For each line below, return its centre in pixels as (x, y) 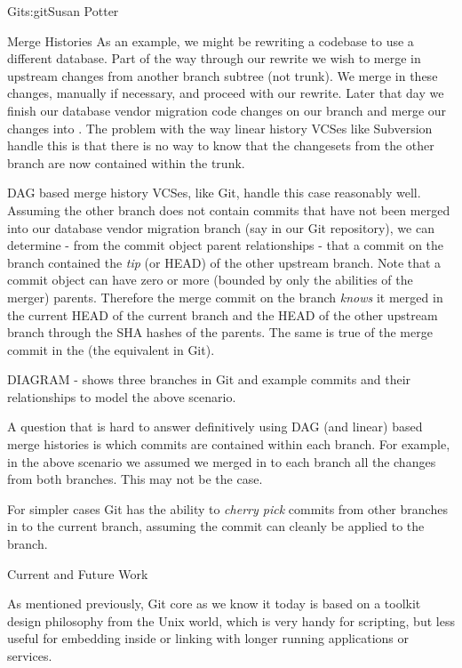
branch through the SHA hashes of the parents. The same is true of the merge (220, 332)
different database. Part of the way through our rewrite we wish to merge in (214, 58)
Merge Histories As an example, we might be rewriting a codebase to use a (211, 40)
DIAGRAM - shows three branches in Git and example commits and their (209, 379)
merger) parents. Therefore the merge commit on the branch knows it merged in (225, 297)
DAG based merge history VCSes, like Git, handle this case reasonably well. (214, 193)
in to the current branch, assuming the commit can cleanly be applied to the (216, 526)
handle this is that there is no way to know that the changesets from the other (221, 145)
